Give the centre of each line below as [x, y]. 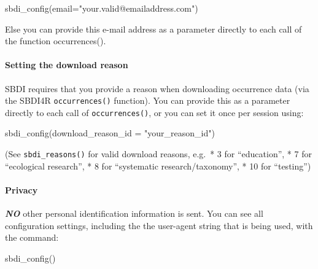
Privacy [21, 189]
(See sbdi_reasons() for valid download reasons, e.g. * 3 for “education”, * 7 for [158, 154]
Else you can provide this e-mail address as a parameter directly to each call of [153, 29]
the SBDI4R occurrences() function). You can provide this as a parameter [148, 100]
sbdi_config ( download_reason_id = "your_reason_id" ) [110, 133]
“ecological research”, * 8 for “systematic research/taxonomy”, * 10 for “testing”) [158, 166]
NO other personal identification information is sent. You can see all [134, 213]
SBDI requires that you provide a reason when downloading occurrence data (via [157, 88]
